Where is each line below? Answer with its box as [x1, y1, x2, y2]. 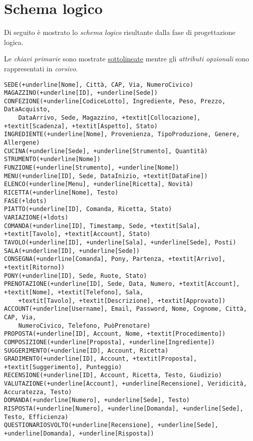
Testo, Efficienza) [4, 413, 68, 421]
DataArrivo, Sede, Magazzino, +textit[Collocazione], [18, 114, 201, 122]
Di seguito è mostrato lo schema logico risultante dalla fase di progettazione [4, 27, 236, 37]
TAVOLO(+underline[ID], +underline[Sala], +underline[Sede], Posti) [4, 238, 237, 246]
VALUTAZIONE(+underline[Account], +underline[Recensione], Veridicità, [4, 380, 247, 388]
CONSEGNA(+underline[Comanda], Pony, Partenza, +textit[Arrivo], [4, 255, 226, 263]
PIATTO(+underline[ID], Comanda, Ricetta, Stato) [4, 206, 172, 213]
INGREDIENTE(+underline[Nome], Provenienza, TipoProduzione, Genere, [4, 131, 240, 138]
